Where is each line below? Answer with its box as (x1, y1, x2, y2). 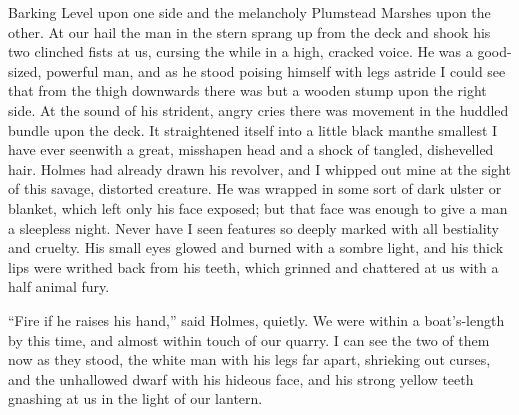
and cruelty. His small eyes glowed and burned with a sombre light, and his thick (8, 237, 504, 258)
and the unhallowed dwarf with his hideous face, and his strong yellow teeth (8, 368, 474, 389)
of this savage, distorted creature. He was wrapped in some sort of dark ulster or (8, 178, 502, 199)
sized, (8, 60, 42, 81)
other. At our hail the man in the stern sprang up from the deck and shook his (8, 21, 491, 42)
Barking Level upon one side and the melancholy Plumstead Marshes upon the (8, 2, 491, 22)
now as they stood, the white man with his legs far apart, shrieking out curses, (8, 349, 491, 370)
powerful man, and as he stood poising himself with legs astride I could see (46, 60, 506, 81)
